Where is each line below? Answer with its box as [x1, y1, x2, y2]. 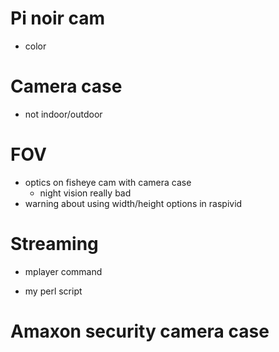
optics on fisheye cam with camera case [24, 176, 192, 188]
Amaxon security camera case [10, 320, 270, 342]
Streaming [10, 233, 99, 255]
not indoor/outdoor [24, 108, 103, 120]
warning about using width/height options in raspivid [24, 197, 243, 209]
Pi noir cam [10, 7, 106, 30]
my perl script [24, 285, 83, 297]
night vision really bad [39, 187, 132, 199]
